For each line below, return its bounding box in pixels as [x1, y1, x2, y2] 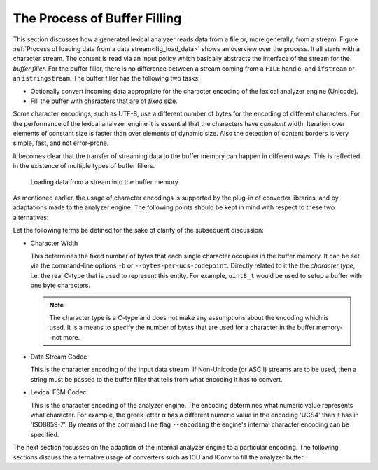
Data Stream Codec [30, 352, 87, 361]
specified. [30, 430, 59, 438]
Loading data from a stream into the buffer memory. [30, 177, 180, 186]
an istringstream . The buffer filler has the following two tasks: [13, 74, 200, 83]
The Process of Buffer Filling [13, 11, 182, 26]
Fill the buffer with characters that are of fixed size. [30, 97, 178, 105]
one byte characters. [30, 281, 91, 290]
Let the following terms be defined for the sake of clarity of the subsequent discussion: [13, 226, 264, 235]
